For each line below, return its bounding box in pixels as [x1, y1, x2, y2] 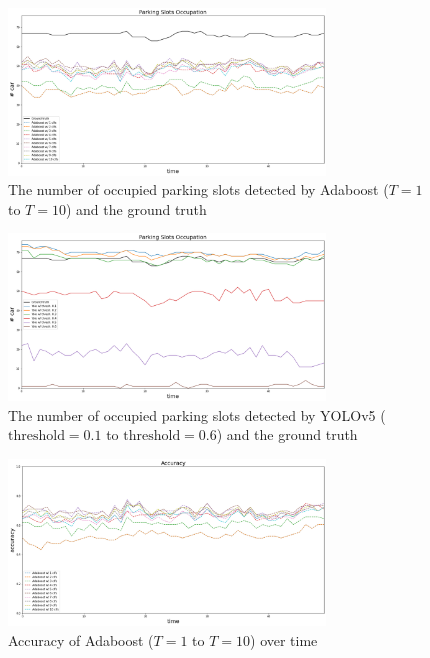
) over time [250, 629, 318, 650]
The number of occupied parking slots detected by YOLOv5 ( [8, 404, 386, 425]
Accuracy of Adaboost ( [8, 629, 154, 650]
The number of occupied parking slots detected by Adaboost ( [8, 179, 389, 200]
